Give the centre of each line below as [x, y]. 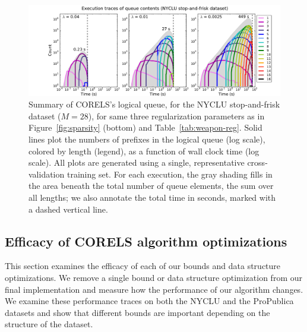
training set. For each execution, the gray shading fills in [170, 174]
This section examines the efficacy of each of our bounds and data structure [143, 266]
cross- [257, 162]
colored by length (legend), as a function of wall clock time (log [144, 151]
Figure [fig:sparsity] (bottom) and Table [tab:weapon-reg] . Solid [145, 127]
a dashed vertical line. [68, 209]
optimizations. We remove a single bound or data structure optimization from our [153, 277]
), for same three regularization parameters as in [176, 116]
